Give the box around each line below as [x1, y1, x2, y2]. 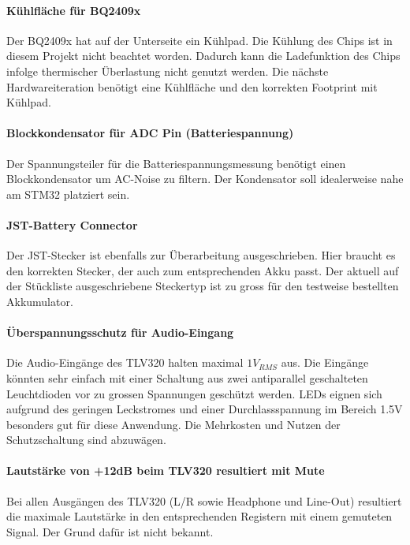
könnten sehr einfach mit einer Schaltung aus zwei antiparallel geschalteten [6, 369, 368, 386]
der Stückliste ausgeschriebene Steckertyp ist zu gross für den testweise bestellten [6, 278, 399, 294]
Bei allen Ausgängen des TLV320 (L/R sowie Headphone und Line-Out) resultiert [6, 492, 402, 509]
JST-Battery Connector [6, 216, 138, 233]
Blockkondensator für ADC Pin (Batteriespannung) [6, 125, 294, 141]
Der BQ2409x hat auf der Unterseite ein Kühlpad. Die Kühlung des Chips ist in [6, 32, 393, 48]
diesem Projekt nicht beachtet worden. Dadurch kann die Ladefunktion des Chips [6, 47, 401, 64]
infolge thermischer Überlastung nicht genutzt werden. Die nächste [6, 62, 329, 79]
